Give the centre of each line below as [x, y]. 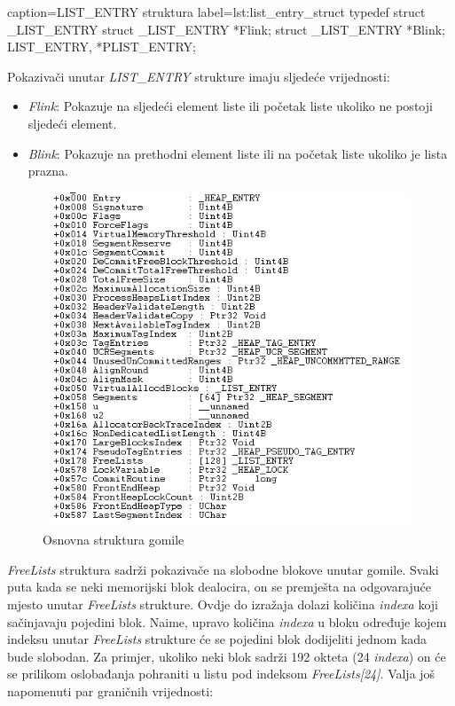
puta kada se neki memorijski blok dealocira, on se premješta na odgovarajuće [220, 587]
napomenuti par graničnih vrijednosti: [110, 691]
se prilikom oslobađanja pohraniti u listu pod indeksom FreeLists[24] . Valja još [221, 674]
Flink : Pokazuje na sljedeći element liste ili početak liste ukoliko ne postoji [230, 106]
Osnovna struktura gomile [114, 540]
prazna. [48, 171]
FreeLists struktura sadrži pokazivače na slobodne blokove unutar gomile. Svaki [223, 569]
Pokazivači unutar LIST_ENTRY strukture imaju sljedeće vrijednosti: [199, 76]
